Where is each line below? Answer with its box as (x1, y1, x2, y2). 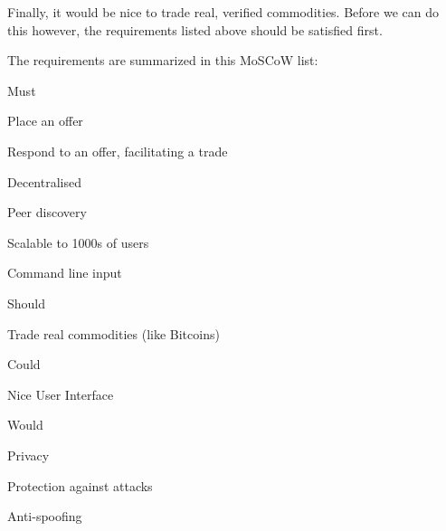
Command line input (7, 263, 122, 282)
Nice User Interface (7, 384, 114, 403)
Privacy (7, 445, 50, 464)
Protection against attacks (7, 476, 153, 495)
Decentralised (7, 172, 81, 191)
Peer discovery (7, 203, 87, 222)
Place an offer (7, 111, 83, 130)
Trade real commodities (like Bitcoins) (7, 324, 220, 343)
